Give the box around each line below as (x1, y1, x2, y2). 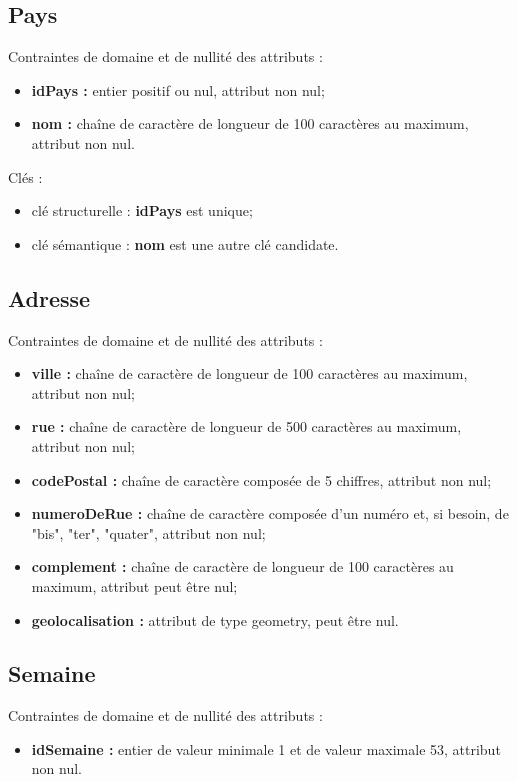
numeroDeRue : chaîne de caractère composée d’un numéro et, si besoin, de (31, 503, 509, 524)
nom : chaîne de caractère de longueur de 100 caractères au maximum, (31, 113, 469, 134)
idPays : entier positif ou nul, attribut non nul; (31, 79, 325, 100)
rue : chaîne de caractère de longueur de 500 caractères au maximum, (31, 416, 462, 437)
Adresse (8, 282, 91, 313)
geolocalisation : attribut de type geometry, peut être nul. (31, 609, 399, 630)
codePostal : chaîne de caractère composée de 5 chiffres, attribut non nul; (31, 469, 492, 490)
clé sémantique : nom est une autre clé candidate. (31, 233, 339, 254)
